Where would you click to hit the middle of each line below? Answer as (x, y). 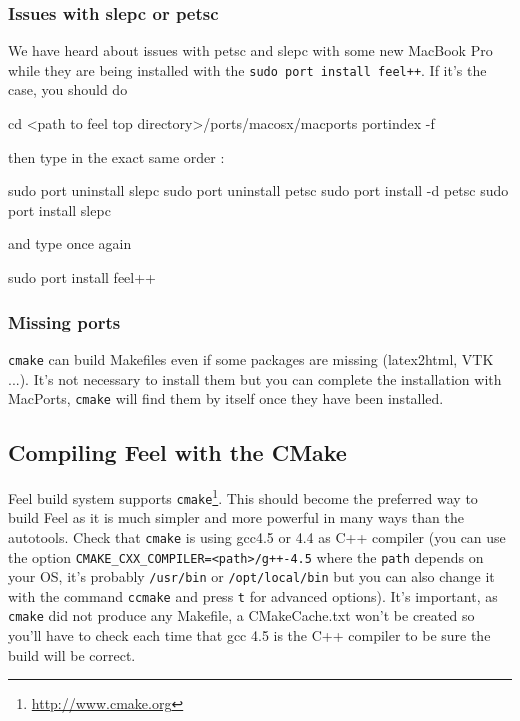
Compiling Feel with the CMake (177, 452)
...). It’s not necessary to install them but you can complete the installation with (255, 378)
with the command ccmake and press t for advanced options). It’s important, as (253, 595)
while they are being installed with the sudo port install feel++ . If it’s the (247, 69)
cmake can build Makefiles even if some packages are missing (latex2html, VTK (251, 358)
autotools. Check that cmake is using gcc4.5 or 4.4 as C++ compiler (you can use (257, 536)
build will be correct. (72, 654)
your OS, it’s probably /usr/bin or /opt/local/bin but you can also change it (251, 576)
